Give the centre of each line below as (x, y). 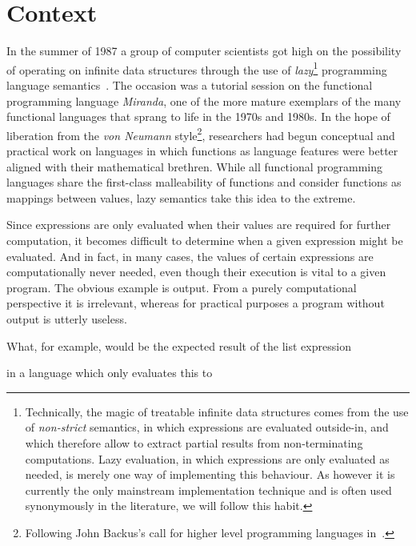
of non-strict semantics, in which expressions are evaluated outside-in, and (207, 427)
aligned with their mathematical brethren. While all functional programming (195, 166)
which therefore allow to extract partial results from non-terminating (194, 442)
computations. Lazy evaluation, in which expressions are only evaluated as (207, 458)
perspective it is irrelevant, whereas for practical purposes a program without (196, 303)
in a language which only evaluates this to (110, 373)
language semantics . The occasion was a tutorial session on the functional (190, 84)
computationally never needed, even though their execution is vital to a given (196, 272)
